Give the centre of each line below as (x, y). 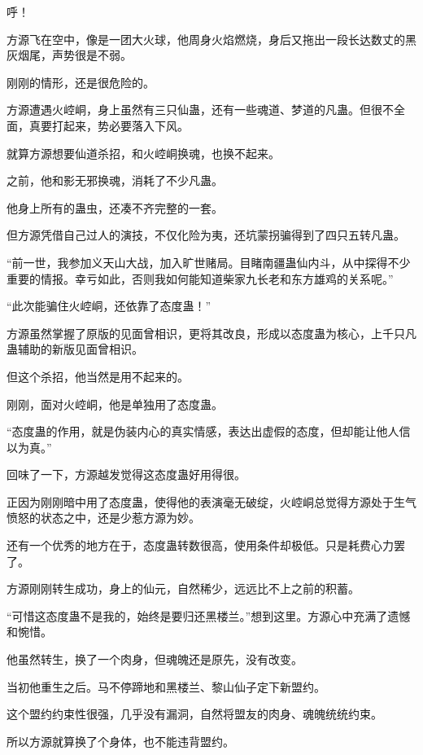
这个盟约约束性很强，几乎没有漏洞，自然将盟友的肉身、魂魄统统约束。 (194, 714)
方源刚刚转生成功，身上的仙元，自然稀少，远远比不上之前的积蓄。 (183, 588)
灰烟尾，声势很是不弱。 (69, 55)
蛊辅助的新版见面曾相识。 (75, 349)
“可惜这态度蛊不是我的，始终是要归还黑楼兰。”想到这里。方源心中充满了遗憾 (209, 615)
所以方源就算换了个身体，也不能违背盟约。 (120, 741)
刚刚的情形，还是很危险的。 (81, 82)
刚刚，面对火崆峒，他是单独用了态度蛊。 (115, 404)
